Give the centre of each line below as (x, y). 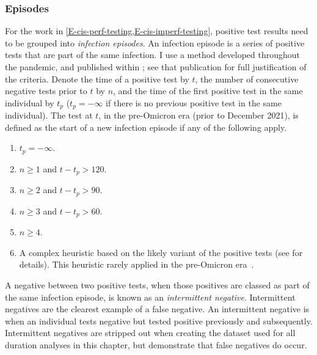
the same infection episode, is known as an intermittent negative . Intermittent (150, 297)
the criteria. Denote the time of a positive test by (97, 79)
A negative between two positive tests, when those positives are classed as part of (157, 285)
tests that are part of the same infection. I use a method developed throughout (153, 55)
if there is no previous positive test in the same (194, 102)
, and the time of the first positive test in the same (208, 91)
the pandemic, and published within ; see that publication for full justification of (156, 67)
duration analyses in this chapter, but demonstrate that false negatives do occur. (156, 344)
